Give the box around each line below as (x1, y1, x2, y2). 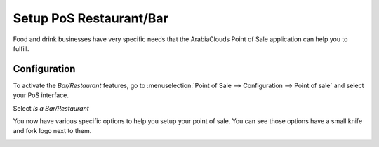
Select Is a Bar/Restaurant (13, 104, 89, 112)
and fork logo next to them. (13, 127, 92, 135)
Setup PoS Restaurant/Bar (13, 10, 168, 26)
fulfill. (13, 44, 29, 52)
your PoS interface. (13, 91, 69, 99)
